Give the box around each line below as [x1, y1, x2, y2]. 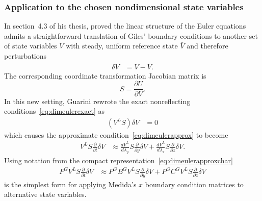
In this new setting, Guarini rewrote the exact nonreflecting [4, 95, 191, 106]
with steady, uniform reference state [66, 40, 178, 51]
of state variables [4, 40, 57, 51]
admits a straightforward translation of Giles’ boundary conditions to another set [4, 30, 258, 41]
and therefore [187, 40, 228, 51]
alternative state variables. [4, 189, 87, 199]
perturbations [4, 51, 47, 61]
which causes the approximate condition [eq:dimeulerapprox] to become [4, 129, 228, 140]
